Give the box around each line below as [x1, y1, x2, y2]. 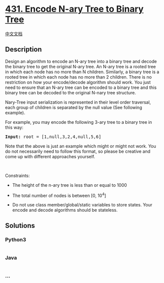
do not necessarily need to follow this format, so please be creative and [5, 148, 151, 154]
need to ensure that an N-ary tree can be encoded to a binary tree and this [5, 85, 157, 90]
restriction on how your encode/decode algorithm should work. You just [5, 79, 151, 85]
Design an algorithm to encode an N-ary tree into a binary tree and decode [5, 58, 157, 64]
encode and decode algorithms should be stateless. [12, 207, 118, 213]
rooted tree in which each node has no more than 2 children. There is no [5, 74, 152, 80]
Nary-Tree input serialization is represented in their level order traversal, [5, 99, 151, 105]
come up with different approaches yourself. [5, 153, 95, 159]
